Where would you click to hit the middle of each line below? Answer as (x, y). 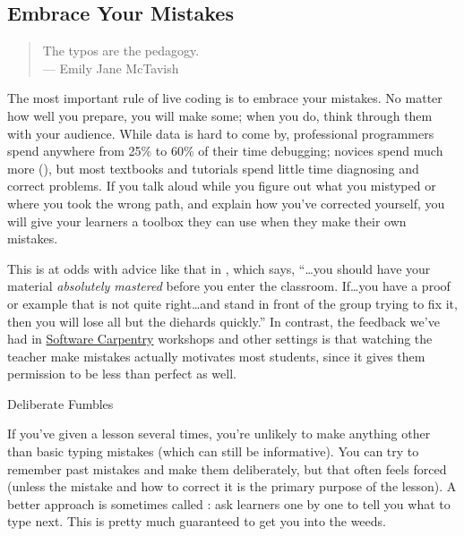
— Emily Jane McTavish (111, 68)
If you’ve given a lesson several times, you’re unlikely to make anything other (219, 434)
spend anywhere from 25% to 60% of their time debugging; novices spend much (225, 151)
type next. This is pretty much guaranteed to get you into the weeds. (197, 521)
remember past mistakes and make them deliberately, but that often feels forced (227, 468)
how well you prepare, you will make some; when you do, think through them (220, 115)
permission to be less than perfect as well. (122, 374)
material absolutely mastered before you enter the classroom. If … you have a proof (229, 286)
